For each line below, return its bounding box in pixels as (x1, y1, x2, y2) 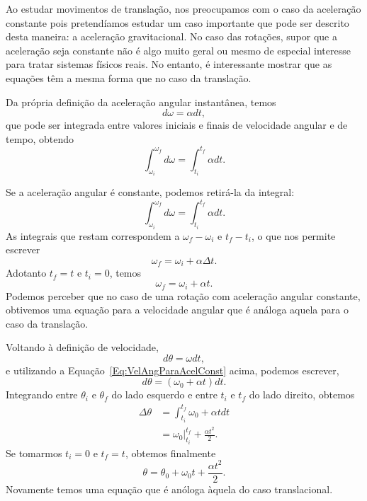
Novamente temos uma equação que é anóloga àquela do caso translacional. (6, 481, 333, 496)
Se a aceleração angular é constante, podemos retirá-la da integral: (6, 185, 295, 200)
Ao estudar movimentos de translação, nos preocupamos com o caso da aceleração (6, 1, 361, 16)
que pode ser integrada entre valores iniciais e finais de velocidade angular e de (6, 117, 348, 132)
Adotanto (6, 265, 47, 280)
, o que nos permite (252, 228, 336, 243)
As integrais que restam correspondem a (6, 228, 180, 243)
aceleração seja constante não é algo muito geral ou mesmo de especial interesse (6, 42, 351, 57)
